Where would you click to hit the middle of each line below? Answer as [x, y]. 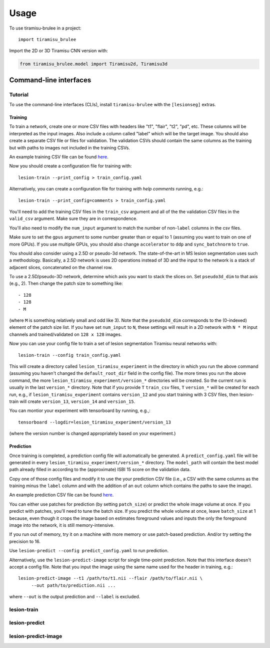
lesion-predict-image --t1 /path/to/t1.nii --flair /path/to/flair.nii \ [110, 578]
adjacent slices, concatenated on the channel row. [61, 267]
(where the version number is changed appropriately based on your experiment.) [92, 434]
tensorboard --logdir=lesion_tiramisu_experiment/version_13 [94, 422]
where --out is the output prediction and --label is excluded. [75, 597]
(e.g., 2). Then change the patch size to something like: [66, 284]
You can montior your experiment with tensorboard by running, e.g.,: [80, 410]
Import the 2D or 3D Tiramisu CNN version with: [59, 51]
